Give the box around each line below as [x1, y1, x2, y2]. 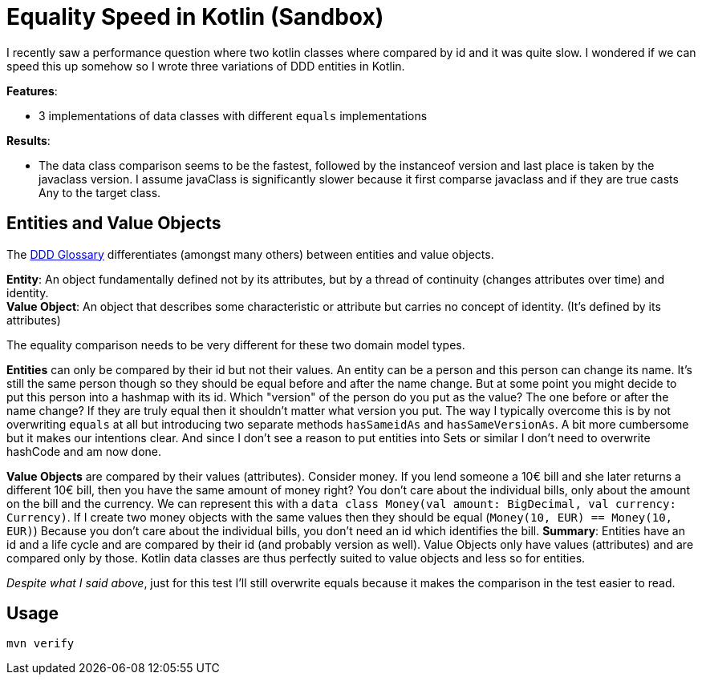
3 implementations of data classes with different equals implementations [39, 108, 428, 123]
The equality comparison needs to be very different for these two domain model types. [6, 337, 465, 352]
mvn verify [6, 637, 75, 651]
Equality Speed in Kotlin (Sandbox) [6, 3, 384, 30]
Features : [6, 83, 58, 98]
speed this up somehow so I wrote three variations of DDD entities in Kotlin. [6, 58, 405, 73]
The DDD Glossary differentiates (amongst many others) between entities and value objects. [6, 247, 494, 261]
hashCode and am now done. [6, 444, 162, 458]
